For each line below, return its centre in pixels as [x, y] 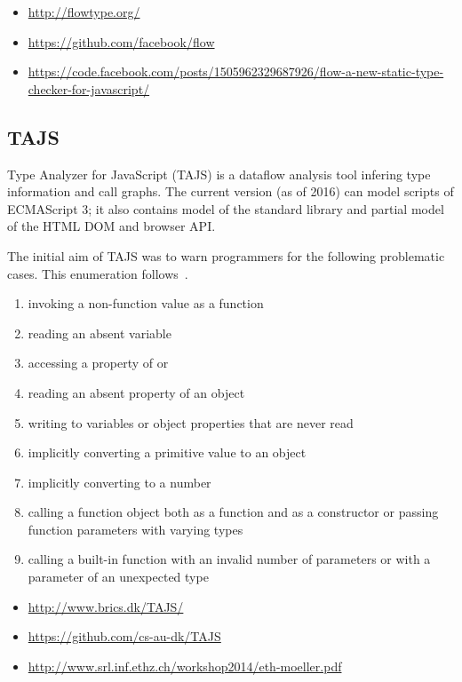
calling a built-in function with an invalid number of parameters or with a [229, 559]
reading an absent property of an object [136, 392]
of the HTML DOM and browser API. [112, 226]
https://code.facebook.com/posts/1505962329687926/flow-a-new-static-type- [236, 71]
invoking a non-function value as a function [146, 303]
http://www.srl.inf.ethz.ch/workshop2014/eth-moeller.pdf [185, 666]
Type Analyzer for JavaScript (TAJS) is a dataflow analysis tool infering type [219, 174]
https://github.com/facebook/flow [121, 41]
